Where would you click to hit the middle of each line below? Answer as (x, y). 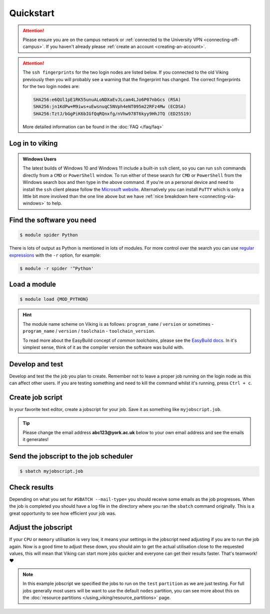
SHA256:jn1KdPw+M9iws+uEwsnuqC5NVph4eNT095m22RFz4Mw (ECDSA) (110, 107)
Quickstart (32, 13)
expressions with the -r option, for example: (55, 255)
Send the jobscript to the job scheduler (71, 456)
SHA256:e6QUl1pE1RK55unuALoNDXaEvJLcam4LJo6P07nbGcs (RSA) (107, 99)
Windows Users (40, 159)
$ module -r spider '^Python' (57, 268)
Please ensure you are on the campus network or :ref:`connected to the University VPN (112, 40)
